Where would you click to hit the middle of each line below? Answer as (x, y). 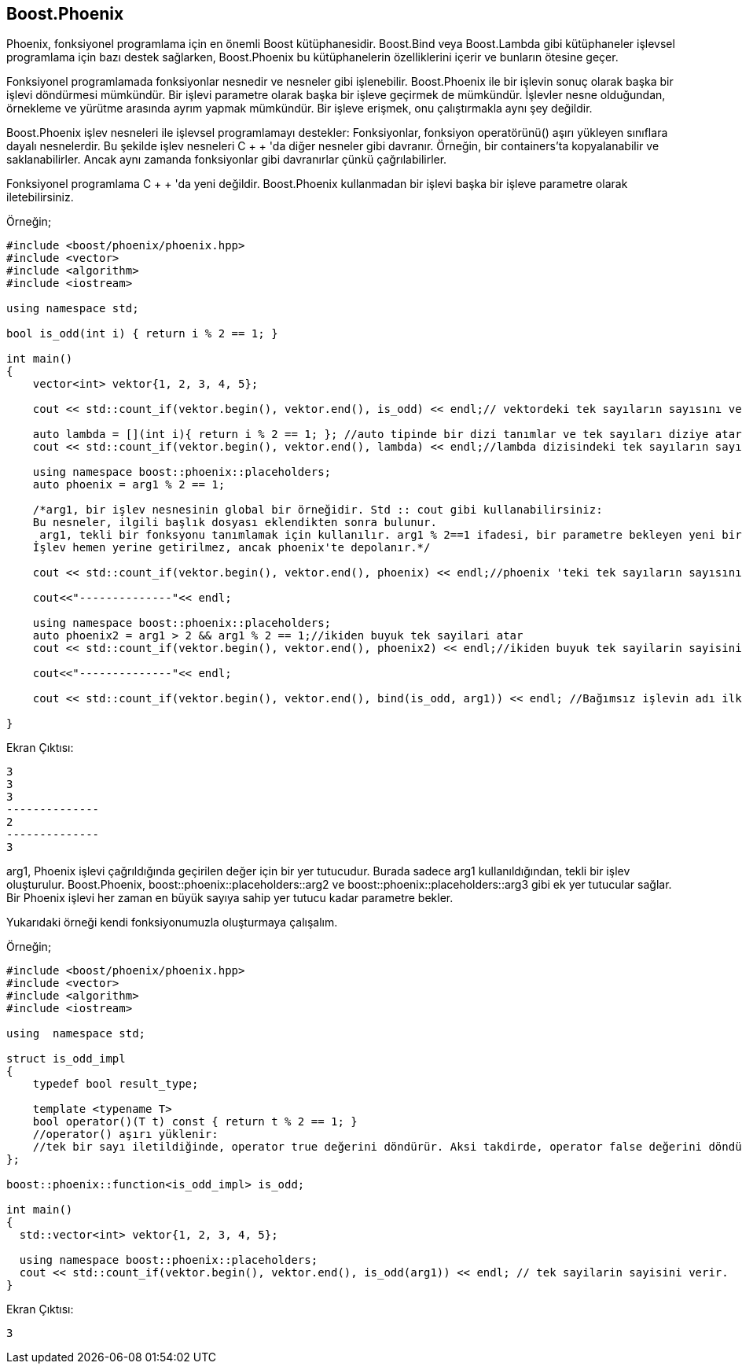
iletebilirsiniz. (40, 197)
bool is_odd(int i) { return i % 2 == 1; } (142, 334)
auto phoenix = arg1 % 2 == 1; (129, 485)
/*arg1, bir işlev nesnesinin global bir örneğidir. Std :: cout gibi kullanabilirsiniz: (318, 510)
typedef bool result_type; (116, 1084)
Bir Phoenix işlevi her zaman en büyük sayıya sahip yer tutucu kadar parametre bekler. (230, 898)
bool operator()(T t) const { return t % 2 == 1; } (195, 1122)
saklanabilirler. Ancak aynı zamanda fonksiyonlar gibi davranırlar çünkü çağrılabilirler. (227, 160)
